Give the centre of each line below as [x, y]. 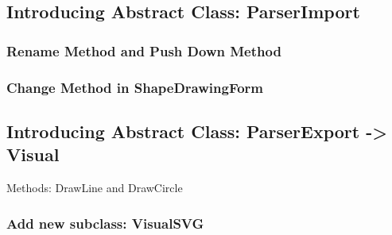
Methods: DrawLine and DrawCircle [95, 188]
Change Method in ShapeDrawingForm [135, 87]
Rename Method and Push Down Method [144, 50]
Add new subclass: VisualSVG [105, 223]
